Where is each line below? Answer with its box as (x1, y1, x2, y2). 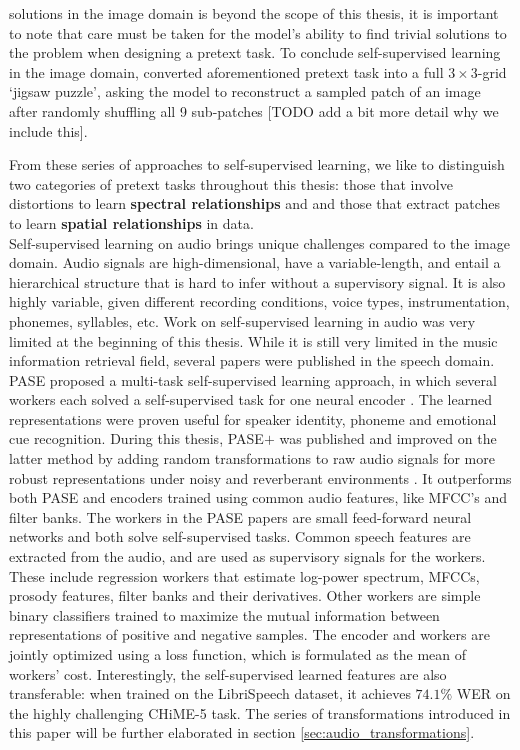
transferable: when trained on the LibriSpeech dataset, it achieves (9, 683, 411, 704)
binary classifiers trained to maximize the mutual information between (9, 604, 440, 625)
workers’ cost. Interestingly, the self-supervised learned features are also (9, 663, 447, 684)
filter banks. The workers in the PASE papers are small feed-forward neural (9, 506, 472, 527)
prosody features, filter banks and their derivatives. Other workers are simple (9, 585, 481, 606)
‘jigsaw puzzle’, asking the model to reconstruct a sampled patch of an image (9, 81, 481, 102)
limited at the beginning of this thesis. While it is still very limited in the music (9, 330, 498, 351)
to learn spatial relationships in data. (9, 212, 254, 233)
